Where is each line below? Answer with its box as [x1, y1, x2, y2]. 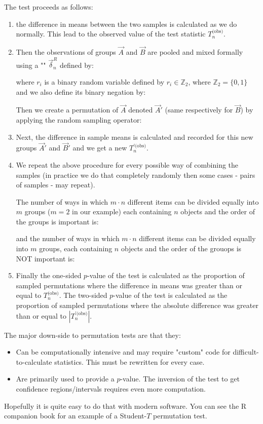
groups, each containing [39, 243, 112, 254]
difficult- [233, 346, 259, 357]
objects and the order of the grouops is [121, 243, 242, 254]
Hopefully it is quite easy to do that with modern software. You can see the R [4, 400, 247, 411]
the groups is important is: [16, 216, 99, 226]
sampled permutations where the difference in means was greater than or [16, 280, 242, 290]
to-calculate [16, 356, 52, 367]
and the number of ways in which [16, 233, 120, 244]
